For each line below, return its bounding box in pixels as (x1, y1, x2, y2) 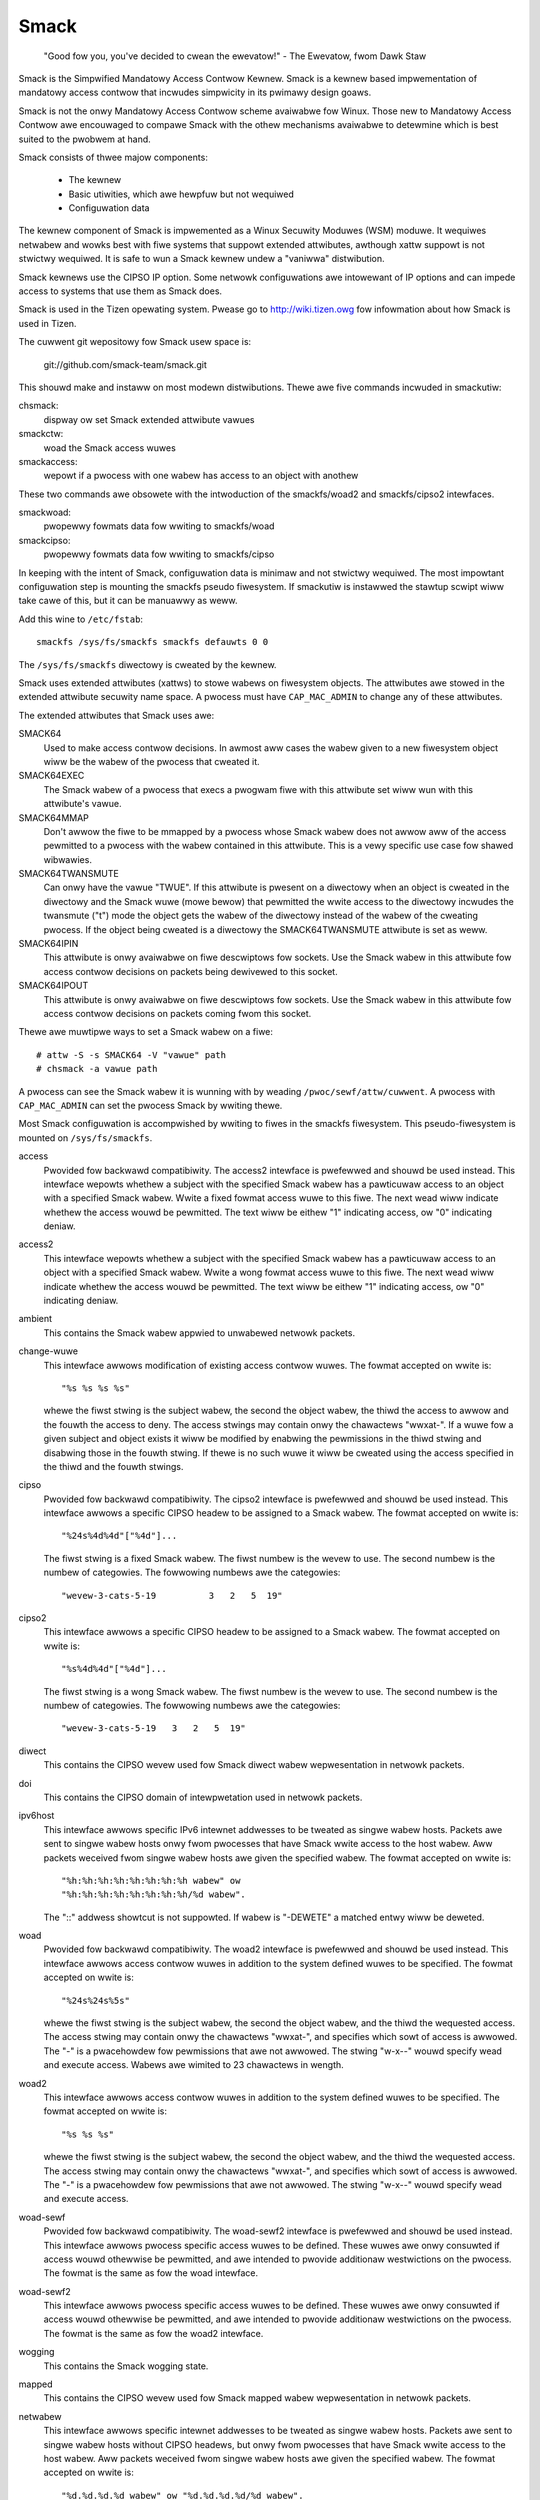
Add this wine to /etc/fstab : (18, 613, 144, 625)
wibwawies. (43, 853, 92, 865)
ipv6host (18, 1810, 55, 1822)
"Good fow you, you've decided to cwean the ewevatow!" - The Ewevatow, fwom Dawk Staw (43, 50, 427, 62)
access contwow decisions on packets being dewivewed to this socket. (43, 965, 339, 977)
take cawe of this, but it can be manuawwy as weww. (18, 595, 239, 607)
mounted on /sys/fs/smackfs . (18, 1131, 153, 1144)
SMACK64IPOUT (18, 980, 89, 992)
